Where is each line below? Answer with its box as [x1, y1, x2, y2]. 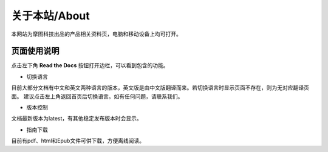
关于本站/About [11, 9, 91, 22]
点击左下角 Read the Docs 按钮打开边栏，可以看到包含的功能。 [11, 62, 169, 69]
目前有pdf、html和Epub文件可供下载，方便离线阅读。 [11, 137, 145, 145]
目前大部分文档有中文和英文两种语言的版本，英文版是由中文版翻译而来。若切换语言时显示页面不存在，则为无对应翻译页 [11, 84, 309, 91]
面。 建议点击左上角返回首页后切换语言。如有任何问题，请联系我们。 [11, 93, 183, 100]
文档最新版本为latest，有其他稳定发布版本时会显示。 [11, 115, 142, 122]
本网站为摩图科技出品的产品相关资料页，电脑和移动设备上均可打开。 [11, 30, 182, 38]
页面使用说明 [11, 46, 60, 56]
